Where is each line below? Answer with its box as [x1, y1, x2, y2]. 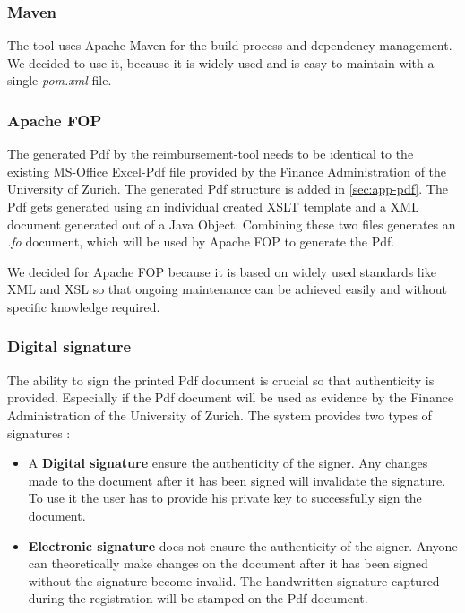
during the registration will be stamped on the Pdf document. [28, 589, 368, 608]
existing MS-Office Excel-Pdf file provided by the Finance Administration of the [7, 161, 447, 180]
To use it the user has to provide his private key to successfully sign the [28, 488, 422, 507]
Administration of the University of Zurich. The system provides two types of [7, 405, 432, 424]
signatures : [7, 423, 71, 442]
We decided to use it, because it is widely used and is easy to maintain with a [7, 53, 435, 72]
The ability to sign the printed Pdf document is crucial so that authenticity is [7, 370, 435, 389]
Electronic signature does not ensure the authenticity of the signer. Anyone [28, 536, 458, 555]
